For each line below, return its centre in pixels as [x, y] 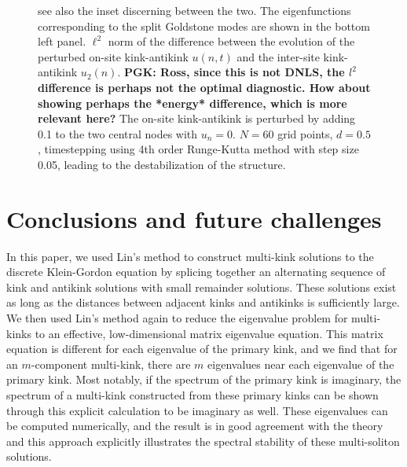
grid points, [305, 133]
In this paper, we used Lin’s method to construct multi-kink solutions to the [190, 256]
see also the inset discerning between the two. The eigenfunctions [194, 10]
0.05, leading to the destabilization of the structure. [162, 164]
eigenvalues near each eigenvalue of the [301, 364]
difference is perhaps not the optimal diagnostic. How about [204, 87]
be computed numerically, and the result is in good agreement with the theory [195, 426]
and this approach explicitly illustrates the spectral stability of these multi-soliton [203, 441]
